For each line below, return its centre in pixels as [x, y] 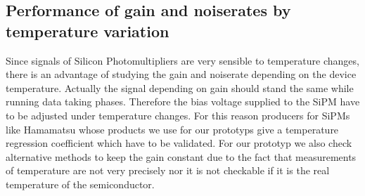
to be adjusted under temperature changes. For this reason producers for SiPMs [178, 115]
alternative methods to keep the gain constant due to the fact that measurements [181, 156]
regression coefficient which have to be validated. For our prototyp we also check [179, 143]
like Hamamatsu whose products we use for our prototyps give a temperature [172, 129]
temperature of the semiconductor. [80, 184]
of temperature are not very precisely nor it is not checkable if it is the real [168, 170]
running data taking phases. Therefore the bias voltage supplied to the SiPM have [183, 102]
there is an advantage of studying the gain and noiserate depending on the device [181, 74]
